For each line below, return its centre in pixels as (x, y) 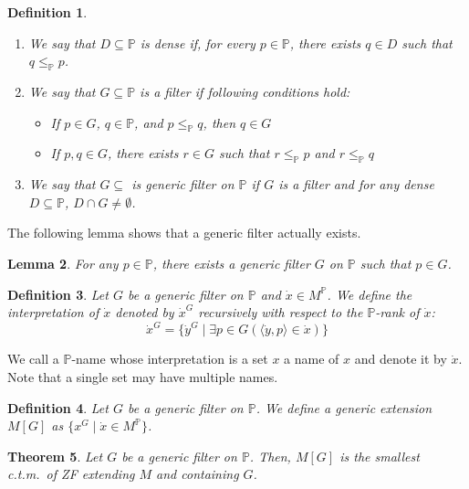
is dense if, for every (198, 43)
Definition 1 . (47, 12)
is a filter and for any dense (356, 184)
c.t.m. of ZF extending (71, 474)
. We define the (370, 294)
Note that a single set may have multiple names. (143, 377)
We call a (33, 359)
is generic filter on (183, 184)
